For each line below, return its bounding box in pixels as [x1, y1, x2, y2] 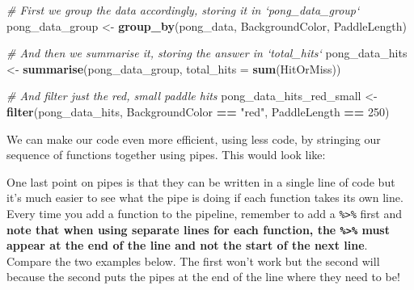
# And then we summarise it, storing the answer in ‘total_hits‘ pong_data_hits [6, 44, 408, 61]
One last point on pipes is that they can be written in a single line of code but [6, 173, 395, 190]
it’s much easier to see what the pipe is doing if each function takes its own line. [6, 189, 403, 206]
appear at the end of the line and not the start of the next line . [6, 237, 368, 254]
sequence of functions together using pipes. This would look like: [6, 146, 326, 163]
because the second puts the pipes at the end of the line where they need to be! [6, 268, 400, 285]
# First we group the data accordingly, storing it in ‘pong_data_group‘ [6, 2, 360, 18]
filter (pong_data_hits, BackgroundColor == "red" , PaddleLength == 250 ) [6, 103, 390, 120]
